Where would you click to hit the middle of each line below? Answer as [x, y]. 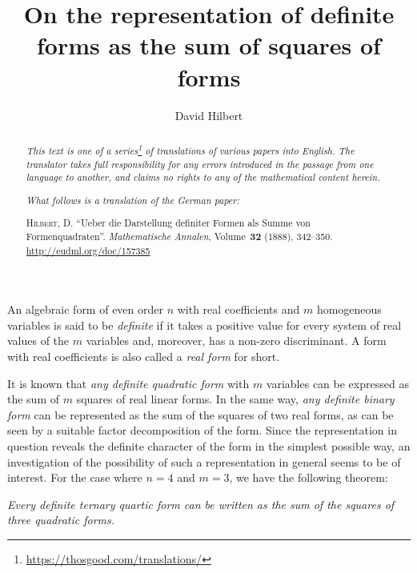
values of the [38, 341]
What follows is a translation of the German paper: [132, 200]
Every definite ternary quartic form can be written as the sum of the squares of [201, 504]
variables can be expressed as [337, 383]
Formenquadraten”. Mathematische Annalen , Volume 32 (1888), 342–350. [179, 236]
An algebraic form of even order [85, 309]
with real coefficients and [239, 309]
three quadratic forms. [61, 520]
